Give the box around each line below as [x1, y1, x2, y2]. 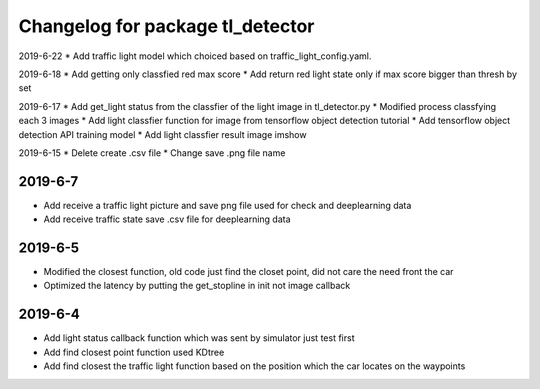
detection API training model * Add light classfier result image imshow [18, 128, 307, 140]
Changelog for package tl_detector [18, 15, 315, 37]
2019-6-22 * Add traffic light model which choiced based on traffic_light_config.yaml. [18, 50, 372, 62]
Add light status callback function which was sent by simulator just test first [43, 332, 355, 344]
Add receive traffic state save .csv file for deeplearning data [43, 213, 291, 225]
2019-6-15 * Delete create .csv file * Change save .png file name [18, 146, 286, 159]
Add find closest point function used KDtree [43, 346, 225, 358]
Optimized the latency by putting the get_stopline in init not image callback [43, 280, 351, 292]
